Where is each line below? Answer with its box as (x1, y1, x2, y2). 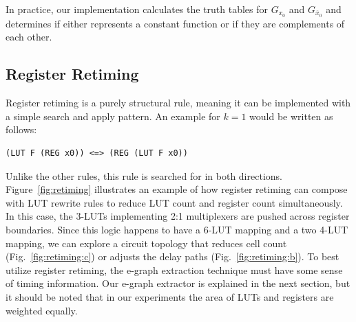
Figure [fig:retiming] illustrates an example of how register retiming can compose (6, 182, 348, 196)
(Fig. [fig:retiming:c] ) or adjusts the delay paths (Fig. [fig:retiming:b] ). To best (6, 249, 339, 264)
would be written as (249, 108, 333, 123)
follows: (6, 122, 37, 137)
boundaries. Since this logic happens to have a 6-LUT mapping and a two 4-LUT (6, 222, 348, 236)
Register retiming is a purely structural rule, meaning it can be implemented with (6, 95, 351, 110)
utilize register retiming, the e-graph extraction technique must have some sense (6, 262, 343, 277)
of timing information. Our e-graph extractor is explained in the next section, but (6, 276, 350, 290)
